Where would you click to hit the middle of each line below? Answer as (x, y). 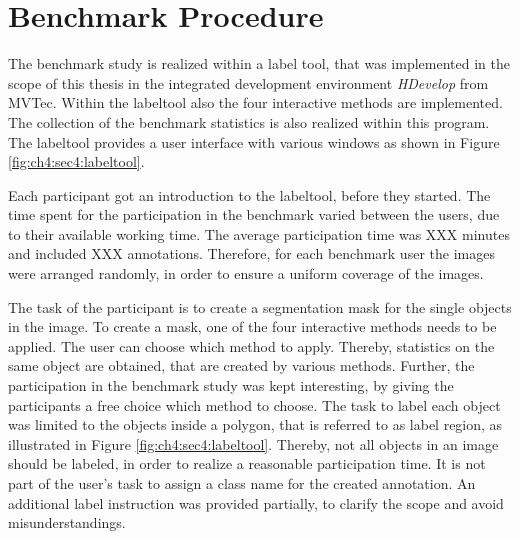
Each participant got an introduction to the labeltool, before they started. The (249, 194)
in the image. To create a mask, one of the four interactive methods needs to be (252, 326)
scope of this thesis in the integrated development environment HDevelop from (248, 82)
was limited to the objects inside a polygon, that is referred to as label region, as (255, 424)
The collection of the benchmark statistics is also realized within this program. (249, 121)
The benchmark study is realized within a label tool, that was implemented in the (259, 63)
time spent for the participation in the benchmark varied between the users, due (254, 214)
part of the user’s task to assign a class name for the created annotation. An (242, 483)
